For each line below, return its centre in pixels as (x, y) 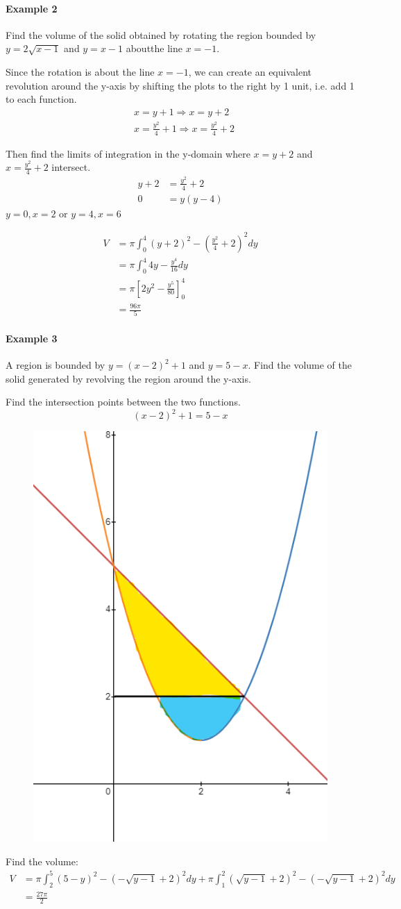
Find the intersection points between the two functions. (123, 402)
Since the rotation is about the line (80, 71)
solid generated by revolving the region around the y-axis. (128, 378)
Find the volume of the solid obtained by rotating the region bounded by (161, 34)
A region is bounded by (56, 365)
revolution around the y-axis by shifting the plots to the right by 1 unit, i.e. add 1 (180, 85)
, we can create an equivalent (250, 71)
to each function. (41, 99)
